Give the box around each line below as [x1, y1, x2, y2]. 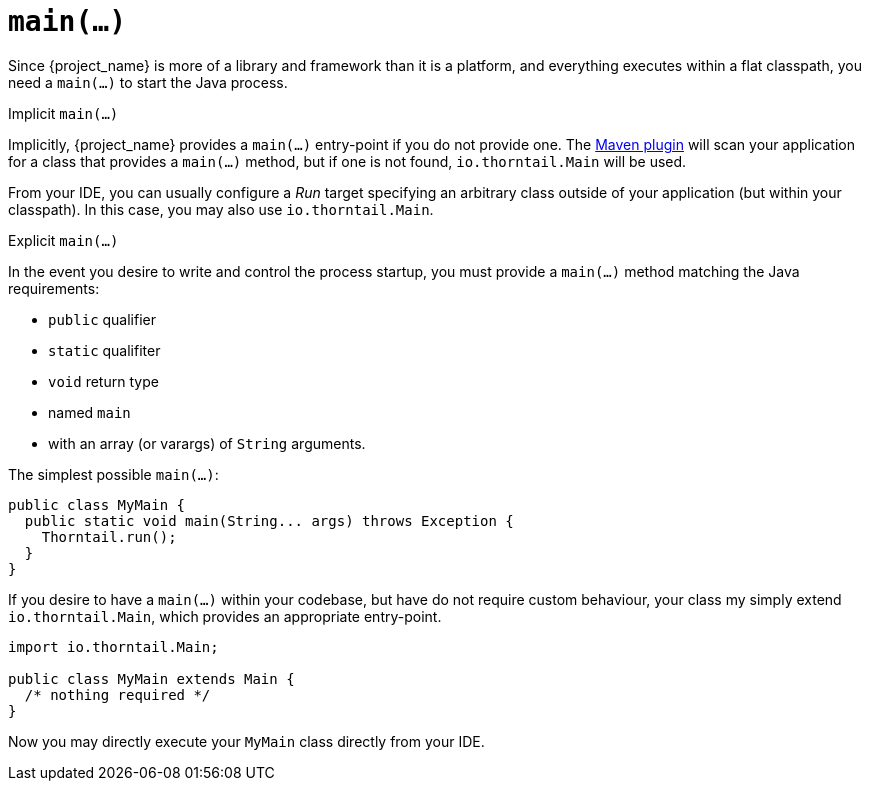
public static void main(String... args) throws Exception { [24, 512, 514, 529]
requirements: [8, 279, 100, 297]
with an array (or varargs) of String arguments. [48, 434, 366, 452]
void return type [48, 372, 159, 390]
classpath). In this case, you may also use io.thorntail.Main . [8, 200, 434, 218]
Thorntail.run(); [41, 528, 177, 545]
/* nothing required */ [24, 686, 211, 703]
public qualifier [48, 310, 157, 328]
